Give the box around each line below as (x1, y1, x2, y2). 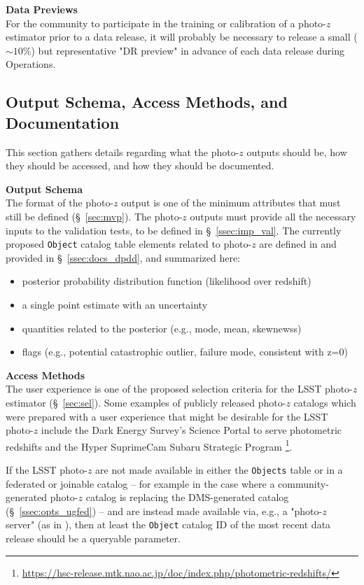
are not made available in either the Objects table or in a (95, 462, 343, 477)
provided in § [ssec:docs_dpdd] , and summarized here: (6, 250, 241, 265)
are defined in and (259, 237, 337, 251)
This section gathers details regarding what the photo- (6, 144, 239, 159)
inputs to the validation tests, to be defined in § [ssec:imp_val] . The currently (6, 223, 342, 237)
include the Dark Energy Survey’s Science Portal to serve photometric (41, 423, 342, 437)
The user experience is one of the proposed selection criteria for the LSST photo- (6, 381, 353, 396)
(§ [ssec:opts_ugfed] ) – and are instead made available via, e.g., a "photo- (6, 503, 323, 518)
